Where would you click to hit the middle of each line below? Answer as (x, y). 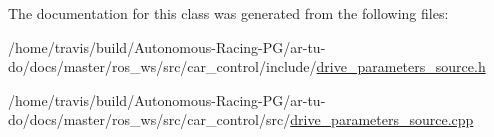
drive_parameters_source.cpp (382, 119)
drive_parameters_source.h (401, 66)
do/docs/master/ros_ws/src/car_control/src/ (149, 119)
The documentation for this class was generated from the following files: (228, 13)
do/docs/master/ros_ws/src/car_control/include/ (162, 66)
